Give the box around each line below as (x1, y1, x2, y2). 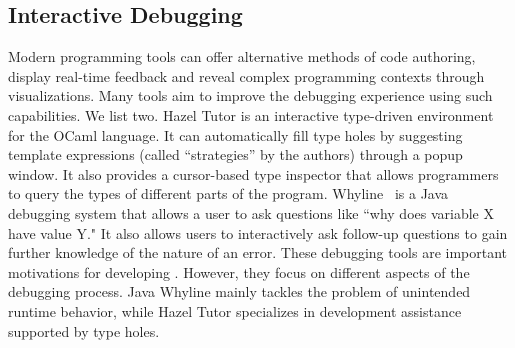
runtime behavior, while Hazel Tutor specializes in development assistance (8, 300, 462, 321)
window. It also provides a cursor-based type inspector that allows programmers (8, 163, 499, 184)
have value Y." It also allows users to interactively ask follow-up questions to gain (8, 222, 508, 243)
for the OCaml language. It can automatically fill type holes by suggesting (8, 124, 463, 145)
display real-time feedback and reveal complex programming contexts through (8, 65, 485, 86)
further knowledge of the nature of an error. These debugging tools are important (8, 242, 508, 263)
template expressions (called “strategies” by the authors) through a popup (8, 144, 463, 165)
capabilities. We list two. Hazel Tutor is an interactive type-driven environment (8, 104, 494, 125)
